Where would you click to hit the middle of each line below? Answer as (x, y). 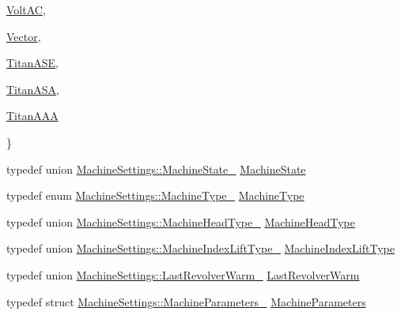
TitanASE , (32, 63)
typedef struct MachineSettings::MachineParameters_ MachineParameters (186, 301)
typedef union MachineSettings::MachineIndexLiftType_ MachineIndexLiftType (200, 248)
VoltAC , (26, 9)
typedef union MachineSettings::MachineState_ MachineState (156, 169)
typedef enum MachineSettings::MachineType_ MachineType (155, 195)
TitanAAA (32, 116)
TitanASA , (33, 89)
